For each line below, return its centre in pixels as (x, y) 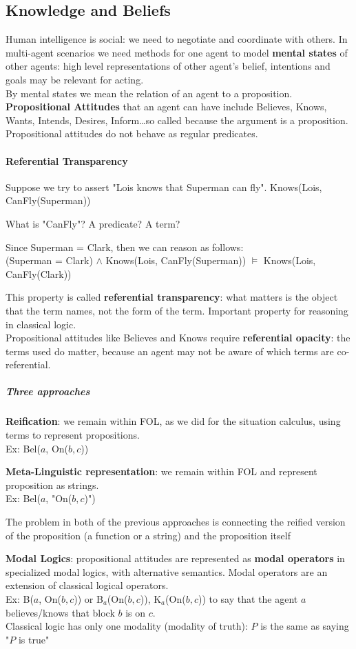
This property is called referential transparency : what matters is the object (172, 297)
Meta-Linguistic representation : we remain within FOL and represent (161, 471)
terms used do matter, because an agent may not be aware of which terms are (170, 351)
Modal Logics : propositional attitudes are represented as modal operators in (175, 558)
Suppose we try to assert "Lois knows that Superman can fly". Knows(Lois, (164, 187)
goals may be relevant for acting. (75, 79)
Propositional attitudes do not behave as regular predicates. (132, 133)
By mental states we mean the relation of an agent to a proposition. (149, 93)
